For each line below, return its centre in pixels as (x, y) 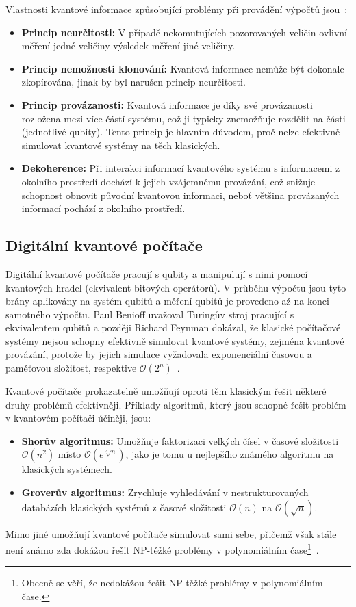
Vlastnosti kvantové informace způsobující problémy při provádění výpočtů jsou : (177, 9)
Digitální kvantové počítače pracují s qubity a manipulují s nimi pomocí (157, 273)
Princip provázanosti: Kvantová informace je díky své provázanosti (167, 104)
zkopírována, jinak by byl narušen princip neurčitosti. (133, 82)
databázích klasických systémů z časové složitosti (124, 507)
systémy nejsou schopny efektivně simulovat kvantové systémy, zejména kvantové (175, 340)
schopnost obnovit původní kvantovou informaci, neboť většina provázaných (180, 195)
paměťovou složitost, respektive (71, 368)
